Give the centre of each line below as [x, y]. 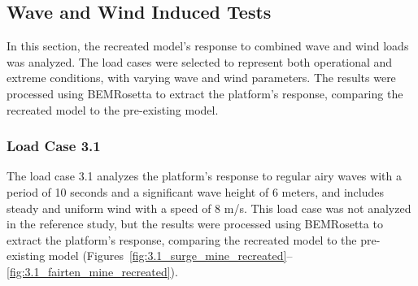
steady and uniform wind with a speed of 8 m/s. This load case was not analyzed [209, 208]
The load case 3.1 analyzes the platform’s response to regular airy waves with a [204, 176]
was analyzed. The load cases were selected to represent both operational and [200, 61]
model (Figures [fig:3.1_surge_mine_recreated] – [170, 256]
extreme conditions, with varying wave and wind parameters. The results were [201, 78]
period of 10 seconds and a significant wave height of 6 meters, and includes [196, 191]
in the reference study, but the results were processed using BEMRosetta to [195, 224]
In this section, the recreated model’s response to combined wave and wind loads [208, 46]
